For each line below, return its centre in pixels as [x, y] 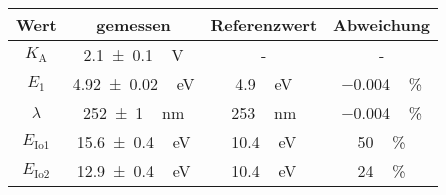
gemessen [133, 24]
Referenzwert [264, 24]
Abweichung [382, 24]
